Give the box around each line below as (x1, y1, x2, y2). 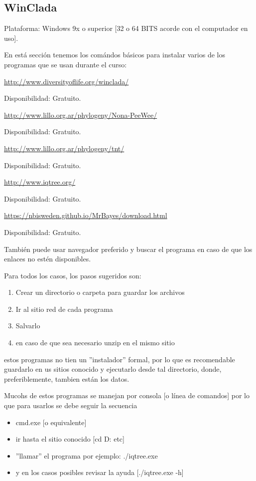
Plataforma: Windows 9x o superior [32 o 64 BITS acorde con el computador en (4, 23, 248, 33)
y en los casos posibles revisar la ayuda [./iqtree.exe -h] (15, 467, 184, 478)
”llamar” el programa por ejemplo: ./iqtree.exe (15, 450, 158, 461)
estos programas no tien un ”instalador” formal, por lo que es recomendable (4, 354, 235, 364)
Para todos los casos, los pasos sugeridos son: (4, 270, 141, 280)
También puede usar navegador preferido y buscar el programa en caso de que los (4, 243, 253, 254)
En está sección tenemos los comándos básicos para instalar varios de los (4, 49, 225, 60)
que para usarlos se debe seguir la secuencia (4, 400, 137, 411)
